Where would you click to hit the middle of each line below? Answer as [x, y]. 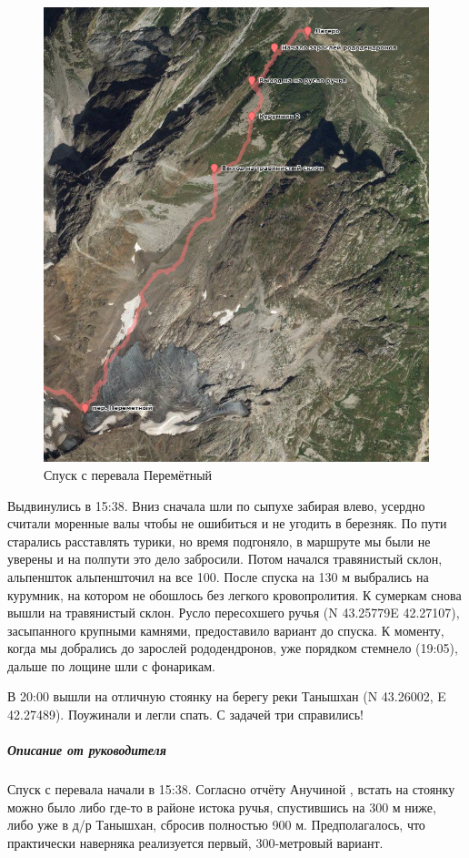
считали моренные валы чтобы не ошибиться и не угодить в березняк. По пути [227, 523]
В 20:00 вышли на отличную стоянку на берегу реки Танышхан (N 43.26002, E [227, 696]
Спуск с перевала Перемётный [128, 474]
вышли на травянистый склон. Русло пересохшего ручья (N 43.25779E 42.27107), [234, 613]
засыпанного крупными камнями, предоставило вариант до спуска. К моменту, [226, 630]
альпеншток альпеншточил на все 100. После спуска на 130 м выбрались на [218, 576]
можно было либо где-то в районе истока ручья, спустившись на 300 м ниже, [222, 807]
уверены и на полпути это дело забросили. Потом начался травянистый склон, [225, 559]
